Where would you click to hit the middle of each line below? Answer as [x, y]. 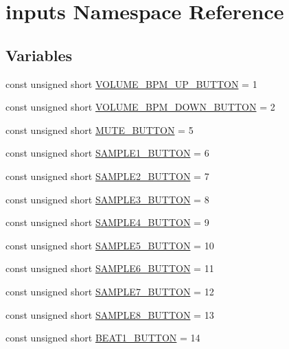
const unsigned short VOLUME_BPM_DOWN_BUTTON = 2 [140, 107]
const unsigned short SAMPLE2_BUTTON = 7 [107, 176]
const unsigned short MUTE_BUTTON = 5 [100, 130]
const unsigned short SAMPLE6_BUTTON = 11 [110, 268]
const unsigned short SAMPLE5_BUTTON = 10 [110, 245]
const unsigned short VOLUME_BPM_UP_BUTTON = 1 [131, 83]
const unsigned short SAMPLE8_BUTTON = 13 [110, 314]
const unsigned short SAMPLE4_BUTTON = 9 [107, 222]
